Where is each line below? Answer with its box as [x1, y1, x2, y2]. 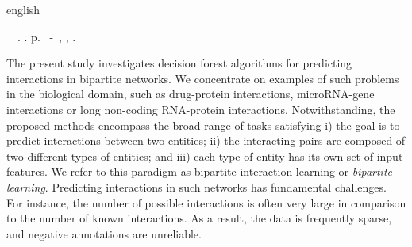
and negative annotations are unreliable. [6, 225, 202, 241]
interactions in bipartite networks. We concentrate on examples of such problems [6, 70, 399, 86]
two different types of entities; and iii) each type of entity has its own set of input [6, 147, 403, 164]
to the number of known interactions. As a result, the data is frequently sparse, [6, 210, 392, 226]
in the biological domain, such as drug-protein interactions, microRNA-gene [6, 85, 375, 102]
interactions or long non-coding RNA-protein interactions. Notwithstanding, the [6, 101, 395, 117]
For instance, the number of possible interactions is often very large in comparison [6, 194, 406, 211]
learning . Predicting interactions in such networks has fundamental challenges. [6, 178, 387, 195]
